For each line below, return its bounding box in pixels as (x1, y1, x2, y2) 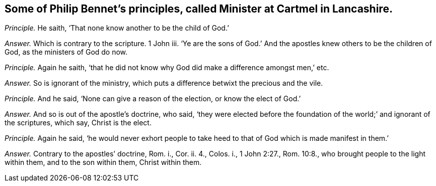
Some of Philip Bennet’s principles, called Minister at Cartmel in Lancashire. (5, 3, 393, 15)
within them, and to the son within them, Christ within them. (5, 158, 202, 167)
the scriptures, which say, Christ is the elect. (5, 118, 152, 127)
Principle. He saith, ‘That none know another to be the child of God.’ (5, 24, 229, 33)
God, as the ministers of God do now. (5, 48, 128, 57)
